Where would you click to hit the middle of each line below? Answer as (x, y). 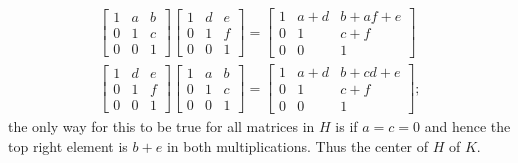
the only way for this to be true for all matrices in (161, 126)
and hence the (467, 126)
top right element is (68, 145)
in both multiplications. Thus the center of (297, 145)
